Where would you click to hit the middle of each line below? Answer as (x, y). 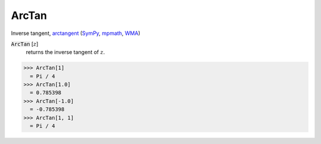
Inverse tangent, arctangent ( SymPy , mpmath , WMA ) (76, 33)
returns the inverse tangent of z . (65, 52)
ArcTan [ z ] (25, 44)
